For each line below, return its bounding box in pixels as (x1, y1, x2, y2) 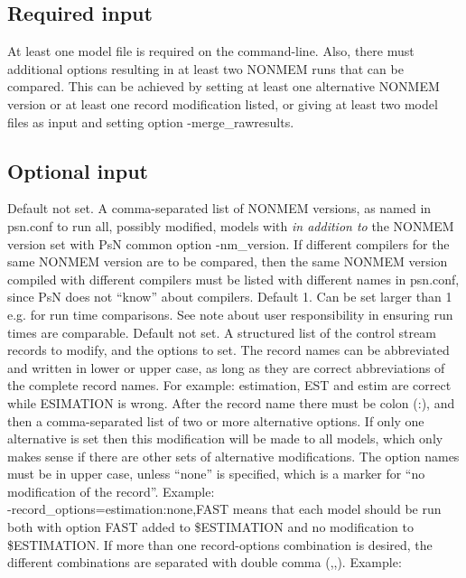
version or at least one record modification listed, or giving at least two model (7, 94, 438, 113)
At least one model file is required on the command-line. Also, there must (7, 42, 415, 61)
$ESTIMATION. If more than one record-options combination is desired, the (7, 535, 433, 554)
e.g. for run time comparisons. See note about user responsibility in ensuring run (7, 304, 453, 323)
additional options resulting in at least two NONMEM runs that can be (7, 59, 404, 78)
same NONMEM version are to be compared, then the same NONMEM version (7, 252, 448, 271)
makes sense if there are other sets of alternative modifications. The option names (7, 446, 460, 465)
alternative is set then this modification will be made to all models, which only (7, 429, 443, 448)
